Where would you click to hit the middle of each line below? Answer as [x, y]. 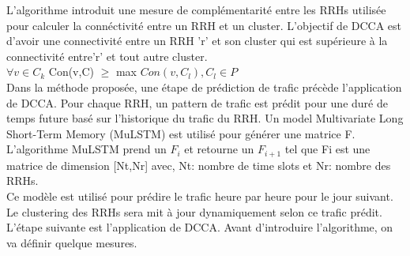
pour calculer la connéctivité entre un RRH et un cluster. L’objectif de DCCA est [204, 25]
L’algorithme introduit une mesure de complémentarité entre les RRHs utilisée [196, 9]
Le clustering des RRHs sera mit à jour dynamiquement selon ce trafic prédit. [194, 211]
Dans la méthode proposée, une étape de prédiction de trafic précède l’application [204, 87]
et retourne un [219, 149]
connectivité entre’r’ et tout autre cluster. [107, 56]
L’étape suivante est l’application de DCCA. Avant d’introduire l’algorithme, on [200, 227]
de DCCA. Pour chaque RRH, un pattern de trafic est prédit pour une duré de [197, 102]
